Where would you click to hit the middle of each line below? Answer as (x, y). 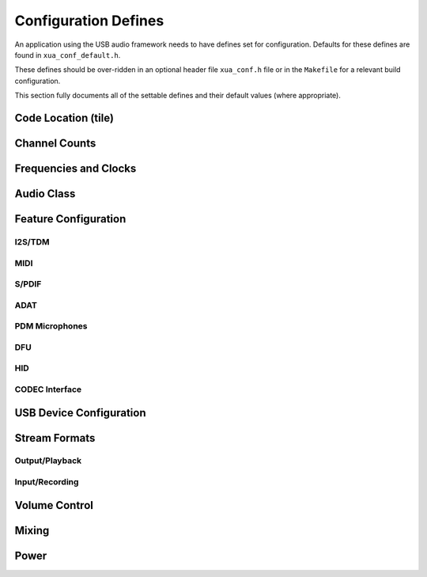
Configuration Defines (89, 21)
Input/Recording (47, 482)
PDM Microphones (51, 326)
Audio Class (45, 194)
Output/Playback (48, 461)
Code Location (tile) (64, 118)
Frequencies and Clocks (76, 168)
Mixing (32, 530)
